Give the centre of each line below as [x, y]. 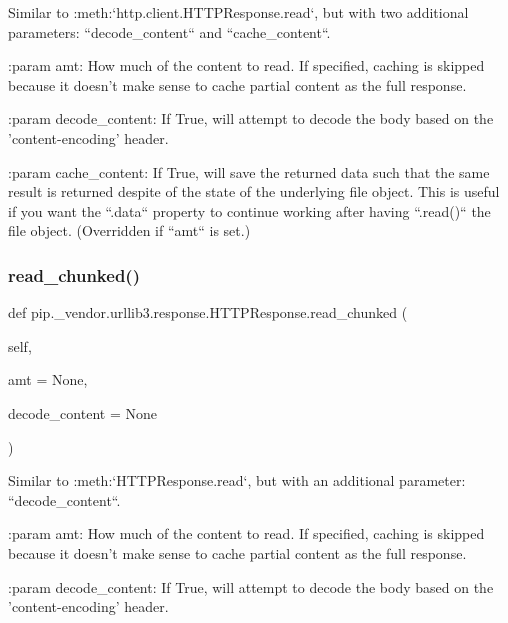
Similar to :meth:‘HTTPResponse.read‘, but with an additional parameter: [237, 480]
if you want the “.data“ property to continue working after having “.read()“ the [249, 210]
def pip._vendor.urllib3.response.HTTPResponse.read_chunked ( [208, 312]
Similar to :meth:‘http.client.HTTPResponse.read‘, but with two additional [238, 12]
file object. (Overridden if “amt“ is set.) [129, 230]
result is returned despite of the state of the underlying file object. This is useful [254, 191]
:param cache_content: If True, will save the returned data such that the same [249, 171]
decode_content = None [82, 412]
